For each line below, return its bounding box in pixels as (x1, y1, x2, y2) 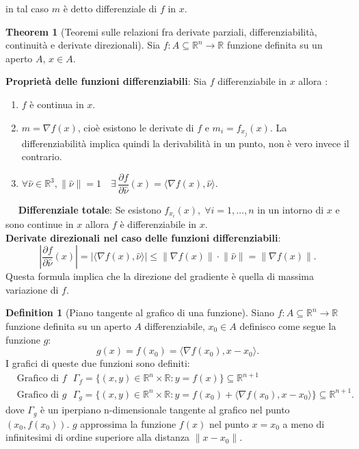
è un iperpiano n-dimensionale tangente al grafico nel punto (40, 402, 290, 417)
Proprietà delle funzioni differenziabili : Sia (5, 74, 207, 88)
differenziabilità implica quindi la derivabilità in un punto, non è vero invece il (21, 136, 349, 150)
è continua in (29, 97, 84, 111)
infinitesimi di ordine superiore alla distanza (5, 430, 190, 444)
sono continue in (5, 217, 74, 231)
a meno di (282, 416, 325, 431)
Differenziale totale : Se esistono (18, 202, 161, 216)
